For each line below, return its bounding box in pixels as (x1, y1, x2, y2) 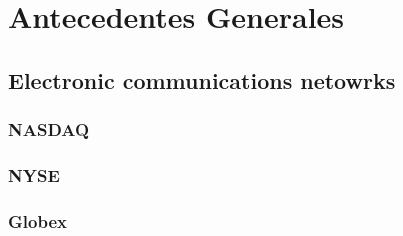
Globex (8, 208, 67, 233)
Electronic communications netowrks (8, 64, 396, 95)
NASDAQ (8, 117, 90, 142)
